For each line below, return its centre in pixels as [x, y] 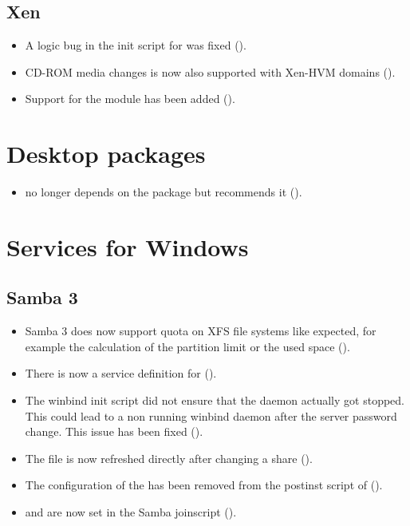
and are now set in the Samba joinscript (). [131, 512]
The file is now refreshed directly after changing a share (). [169, 458]
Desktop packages [106, 154]
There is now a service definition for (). [121, 373]
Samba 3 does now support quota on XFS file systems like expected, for [201, 331]
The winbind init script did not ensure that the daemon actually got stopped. [215, 400]
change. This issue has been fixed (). [114, 431]
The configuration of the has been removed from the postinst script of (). [204, 485]
